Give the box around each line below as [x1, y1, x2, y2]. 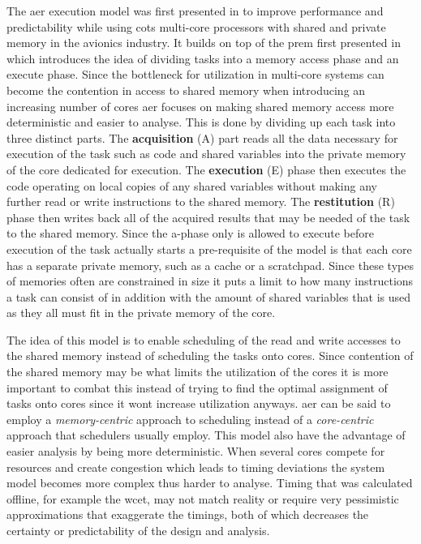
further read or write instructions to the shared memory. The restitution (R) [6, 193, 395, 210]
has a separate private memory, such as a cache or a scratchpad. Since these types [6, 256, 414, 273]
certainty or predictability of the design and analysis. [6, 522, 270, 538]
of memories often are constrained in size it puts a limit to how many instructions [6, 272, 414, 289]
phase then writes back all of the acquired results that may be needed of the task [6, 208, 410, 225]
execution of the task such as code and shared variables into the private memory [6, 145, 406, 162]
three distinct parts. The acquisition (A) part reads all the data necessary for [6, 129, 398, 146]
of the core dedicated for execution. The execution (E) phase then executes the [6, 161, 406, 178]
